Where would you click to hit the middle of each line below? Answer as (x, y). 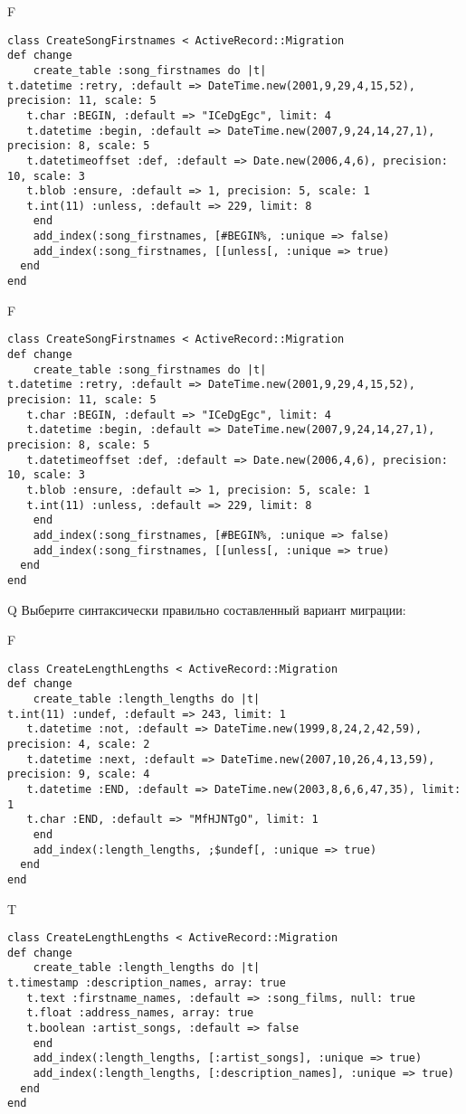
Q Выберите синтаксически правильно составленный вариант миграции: (207, 609)
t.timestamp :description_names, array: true (147, 983)
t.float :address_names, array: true (140, 1013)
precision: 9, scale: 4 (79, 774)
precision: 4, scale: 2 (79, 744)
